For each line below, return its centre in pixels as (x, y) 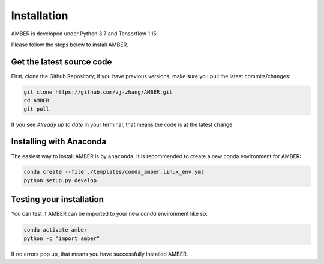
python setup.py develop (60, 180)
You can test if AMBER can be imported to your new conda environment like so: (109, 214)
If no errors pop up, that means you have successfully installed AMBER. (100, 254)
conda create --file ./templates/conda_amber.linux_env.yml (114, 172)
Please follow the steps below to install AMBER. (70, 45)
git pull (37, 109)
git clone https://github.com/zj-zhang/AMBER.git (98, 92)
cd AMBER (37, 100)
